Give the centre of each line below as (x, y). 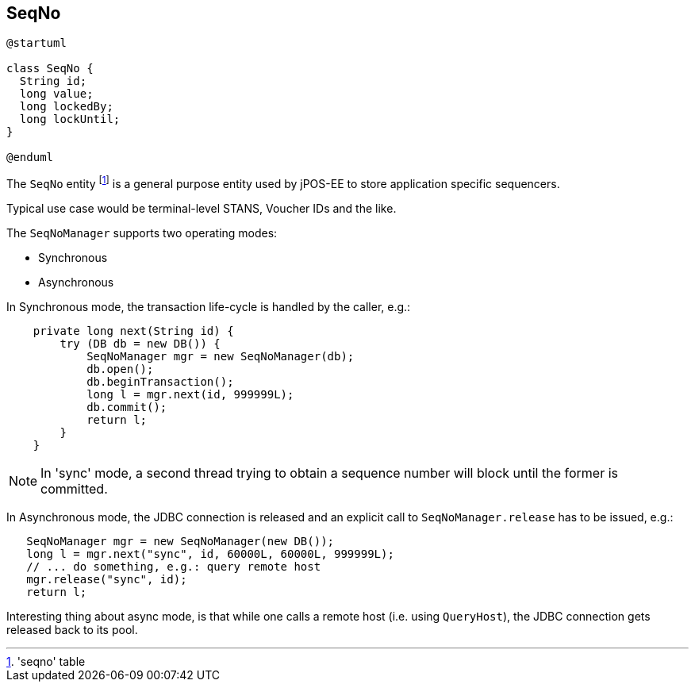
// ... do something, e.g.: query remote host (174, 567)
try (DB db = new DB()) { (140, 344)
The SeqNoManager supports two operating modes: (142, 233)
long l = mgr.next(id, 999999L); (190, 395)
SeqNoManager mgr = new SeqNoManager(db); (221, 357)
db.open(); (120, 369)
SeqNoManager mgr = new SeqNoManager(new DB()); (180, 542)
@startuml (36, 43)
